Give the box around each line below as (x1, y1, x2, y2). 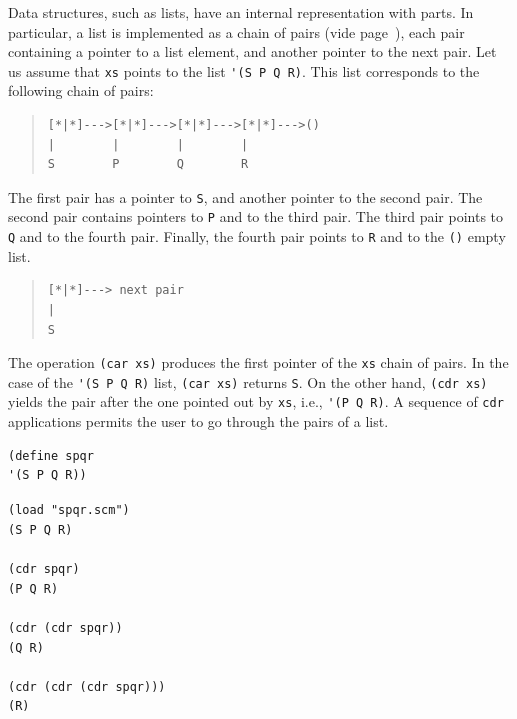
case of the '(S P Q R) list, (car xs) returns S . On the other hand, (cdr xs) (8, 371, 488, 392)
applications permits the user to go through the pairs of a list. (8, 411, 389, 432)
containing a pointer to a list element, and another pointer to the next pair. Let (8, 41, 497, 62)
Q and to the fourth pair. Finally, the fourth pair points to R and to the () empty (8, 226, 506, 247)
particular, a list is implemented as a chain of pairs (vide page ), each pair (8, 21, 465, 42)
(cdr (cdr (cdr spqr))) (8, 679, 166, 694)
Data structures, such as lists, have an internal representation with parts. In (8, 2, 474, 22)
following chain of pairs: (8, 80, 154, 101)
